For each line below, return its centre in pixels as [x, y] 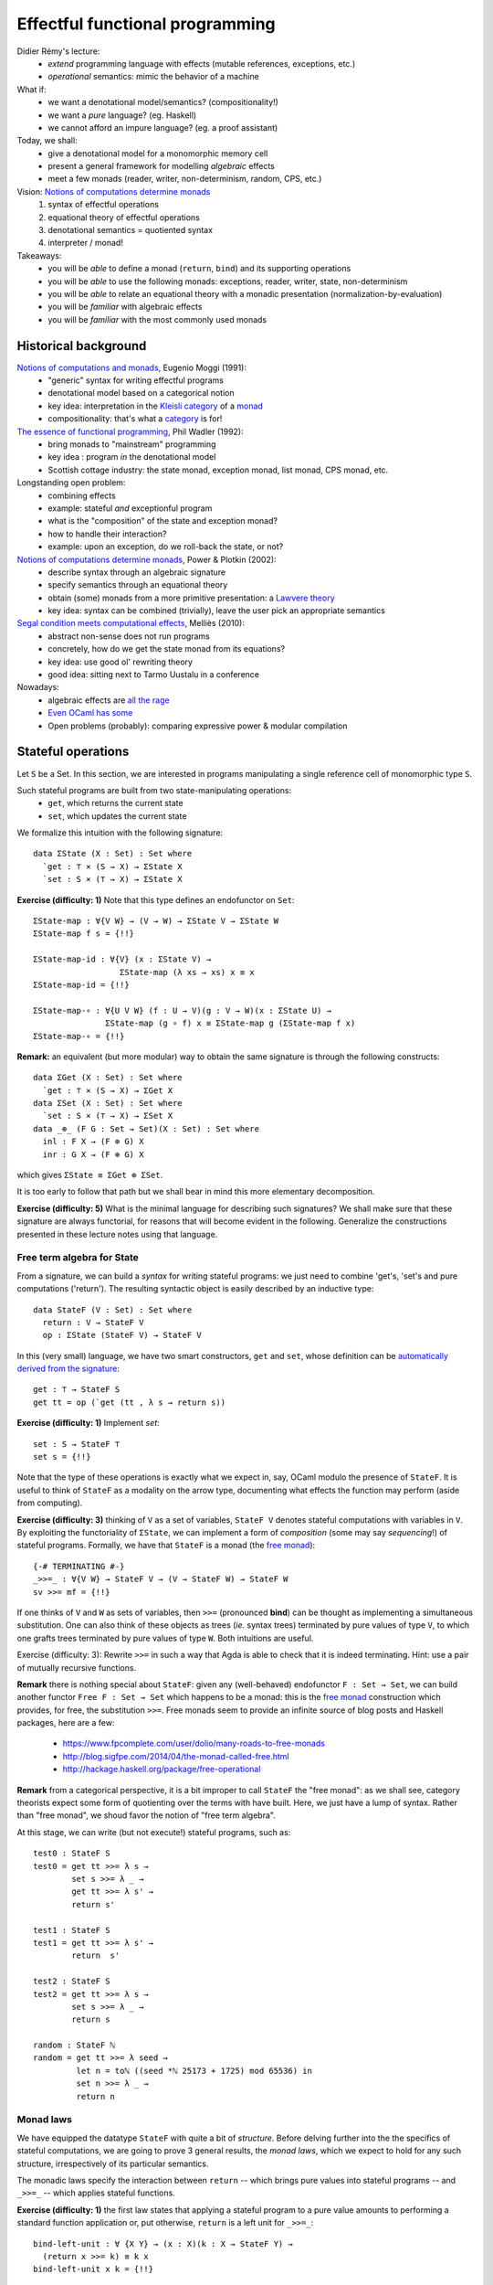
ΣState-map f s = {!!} [84, 934]
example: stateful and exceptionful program [130, 508]
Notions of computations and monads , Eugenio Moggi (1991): [131, 367]
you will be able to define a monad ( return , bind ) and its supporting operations [199, 269]
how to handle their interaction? [107, 534]
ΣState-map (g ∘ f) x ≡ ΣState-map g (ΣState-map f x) [231, 1023]
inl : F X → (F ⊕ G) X [93, 1142]
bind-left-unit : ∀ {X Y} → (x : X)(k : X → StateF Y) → [163, 2243]
